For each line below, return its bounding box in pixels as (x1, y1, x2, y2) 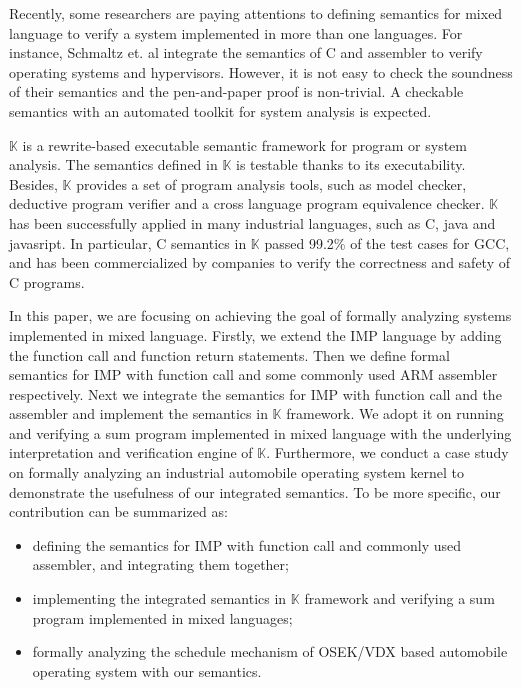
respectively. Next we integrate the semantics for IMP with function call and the (9, 383, 502, 404)
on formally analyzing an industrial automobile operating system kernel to (9, 462, 465, 483)
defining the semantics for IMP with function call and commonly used (32, 534, 462, 555)
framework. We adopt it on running (286, 403, 504, 424)
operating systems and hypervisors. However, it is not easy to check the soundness (9, 61, 513, 82)
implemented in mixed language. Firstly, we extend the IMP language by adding (9, 324, 502, 345)
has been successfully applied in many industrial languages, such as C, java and (9, 212, 496, 233)
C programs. (9, 271, 85, 292)
